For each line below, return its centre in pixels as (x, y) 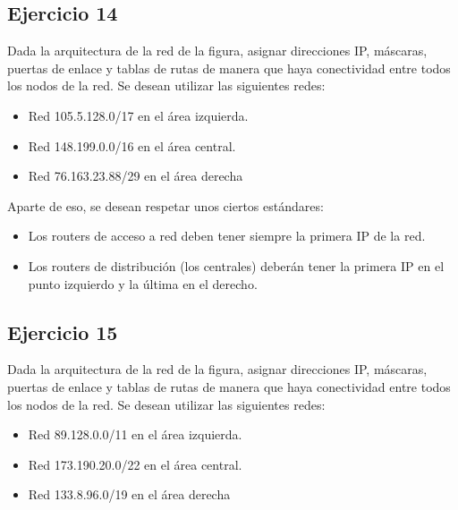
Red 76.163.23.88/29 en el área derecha (136, 176)
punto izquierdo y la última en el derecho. (143, 283)
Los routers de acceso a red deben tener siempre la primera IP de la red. (227, 236)
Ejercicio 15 (63, 331)
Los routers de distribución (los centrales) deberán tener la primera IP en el (236, 265)
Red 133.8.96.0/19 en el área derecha (129, 494)
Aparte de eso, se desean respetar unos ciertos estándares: (165, 205)
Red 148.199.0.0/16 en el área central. (132, 145)
